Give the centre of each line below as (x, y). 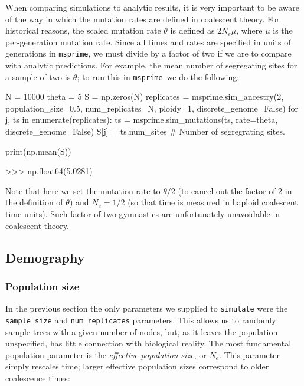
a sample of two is (38, 76)
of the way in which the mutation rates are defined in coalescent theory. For (143, 19)
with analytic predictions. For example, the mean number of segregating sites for (151, 65)
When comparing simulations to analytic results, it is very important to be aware (152, 7)
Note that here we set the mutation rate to (83, 190)
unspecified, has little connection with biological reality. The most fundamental (148, 343)
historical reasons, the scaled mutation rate (83, 30)
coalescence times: (38, 377)
